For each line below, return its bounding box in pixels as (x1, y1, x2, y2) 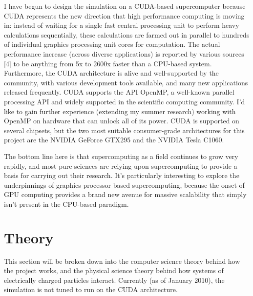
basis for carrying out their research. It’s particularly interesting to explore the (4, 170, 239, 180)
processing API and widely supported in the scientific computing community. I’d (4, 96, 245, 106)
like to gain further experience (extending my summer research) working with (4, 106, 236, 116)
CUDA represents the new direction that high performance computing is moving (4, 10, 245, 20)
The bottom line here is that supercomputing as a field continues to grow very (4, 151, 238, 161)
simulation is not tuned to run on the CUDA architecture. (4, 284, 178, 295)
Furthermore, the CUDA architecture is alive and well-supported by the (4, 68, 219, 78)
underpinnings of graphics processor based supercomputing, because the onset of (4, 179, 245, 190)
